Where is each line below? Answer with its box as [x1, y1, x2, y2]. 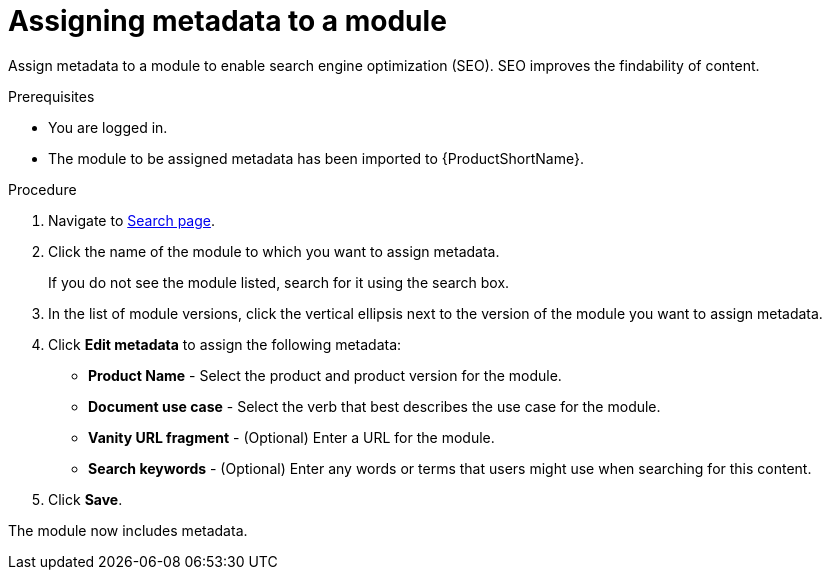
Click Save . [48, 490, 123, 508]
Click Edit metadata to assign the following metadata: [48, 335, 402, 353]
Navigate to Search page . [48, 211, 215, 229]
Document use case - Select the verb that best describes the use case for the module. [88, 397, 661, 415]
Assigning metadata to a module [8, 4, 447, 38]
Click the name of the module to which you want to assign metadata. [48, 242, 500, 260]
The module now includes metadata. [8, 521, 248, 539]
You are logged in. [48, 118, 168, 136]
